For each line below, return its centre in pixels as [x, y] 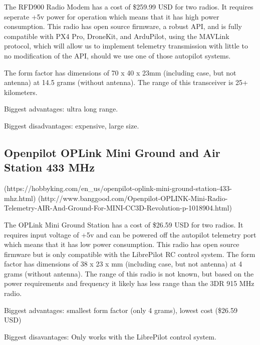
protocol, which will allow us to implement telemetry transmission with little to [126, 46]
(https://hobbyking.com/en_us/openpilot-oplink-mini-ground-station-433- [118, 188]
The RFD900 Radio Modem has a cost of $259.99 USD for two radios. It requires [129, 6]
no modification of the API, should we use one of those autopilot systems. [117, 55]
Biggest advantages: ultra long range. [61, 109]
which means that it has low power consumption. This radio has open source [122, 244]
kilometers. [21, 92]
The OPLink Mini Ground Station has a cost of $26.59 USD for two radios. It [124, 224]
